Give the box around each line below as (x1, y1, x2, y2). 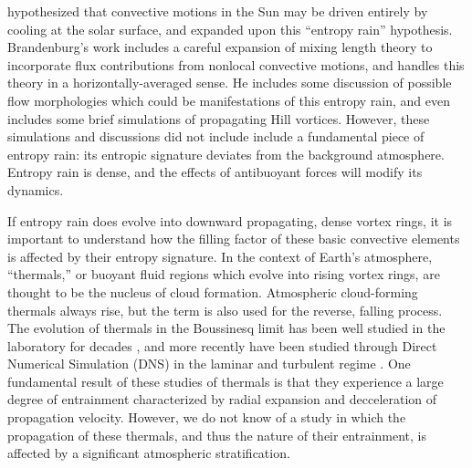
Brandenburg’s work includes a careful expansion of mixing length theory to (7, 37, 433, 57)
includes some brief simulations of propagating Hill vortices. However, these (7, 109, 430, 128)
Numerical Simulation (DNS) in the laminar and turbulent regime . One (7, 354, 411, 373)
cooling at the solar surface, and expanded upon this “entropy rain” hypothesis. (7, 19, 453, 38)
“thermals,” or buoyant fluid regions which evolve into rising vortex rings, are (7, 265, 440, 284)
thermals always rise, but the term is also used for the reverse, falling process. (7, 300, 443, 319)
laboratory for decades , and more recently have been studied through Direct (7, 336, 437, 355)
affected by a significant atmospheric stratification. (7, 443, 290, 463)
